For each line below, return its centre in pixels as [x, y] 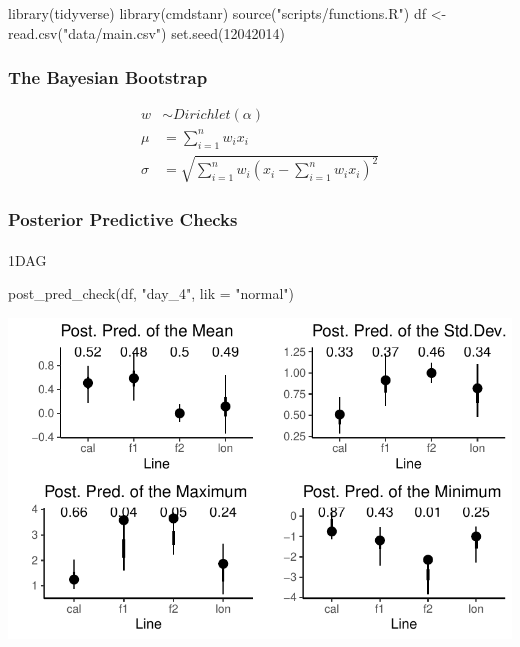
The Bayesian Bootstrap [108, 77]
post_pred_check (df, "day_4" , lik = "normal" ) [151, 293]
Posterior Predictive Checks [123, 219]
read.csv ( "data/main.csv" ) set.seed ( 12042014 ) [146, 32]
